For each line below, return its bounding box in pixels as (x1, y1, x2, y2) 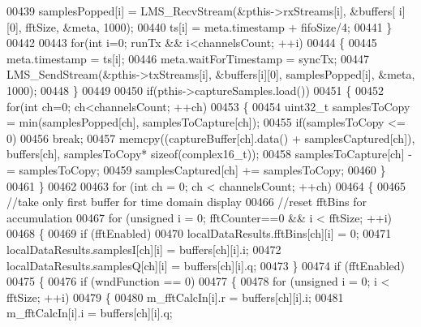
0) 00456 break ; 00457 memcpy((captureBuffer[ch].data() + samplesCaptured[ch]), (6, 129, 415, 146)
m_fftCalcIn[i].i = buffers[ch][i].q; (6, 304, 173, 321)
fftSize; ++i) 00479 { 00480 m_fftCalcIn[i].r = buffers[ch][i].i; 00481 (6, 288, 344, 305)
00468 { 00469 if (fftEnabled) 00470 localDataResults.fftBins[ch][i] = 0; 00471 (6, 225, 392, 242)
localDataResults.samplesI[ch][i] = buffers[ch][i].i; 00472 (6, 240, 281, 257)
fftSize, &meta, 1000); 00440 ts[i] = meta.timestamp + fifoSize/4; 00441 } (25, 18, 393, 35)
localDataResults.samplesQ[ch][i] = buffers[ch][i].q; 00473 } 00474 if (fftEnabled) (6, 256, 406, 273)
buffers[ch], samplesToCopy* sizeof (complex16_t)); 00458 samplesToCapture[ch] (6, 145, 405, 162)
